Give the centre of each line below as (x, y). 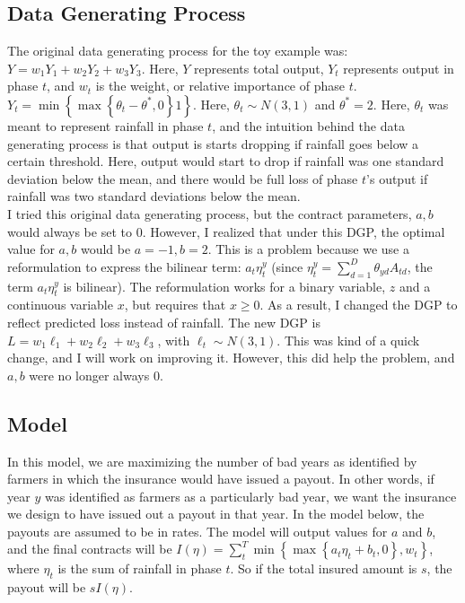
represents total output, (259, 68)
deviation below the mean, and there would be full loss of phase (183, 178)
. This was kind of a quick (348, 340)
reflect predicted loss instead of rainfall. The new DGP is (164, 322)
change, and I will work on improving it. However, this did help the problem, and (231, 358)
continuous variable (60, 305)
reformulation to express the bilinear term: (124, 266)
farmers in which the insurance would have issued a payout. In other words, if (221, 479)
